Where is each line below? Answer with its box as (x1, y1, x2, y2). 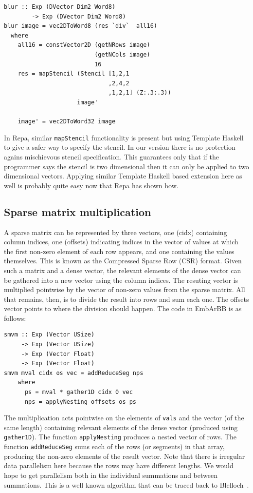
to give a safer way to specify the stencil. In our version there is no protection (4, 142, 235, 152)
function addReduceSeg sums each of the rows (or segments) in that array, (4, 441, 225, 452)
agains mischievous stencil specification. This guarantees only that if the (4, 151, 219, 161)
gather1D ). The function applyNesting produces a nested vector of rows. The (4, 432, 236, 442)
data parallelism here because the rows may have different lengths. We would (4, 460, 234, 471)
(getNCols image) (94, 51, 150, 58)
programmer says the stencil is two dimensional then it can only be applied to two (4, 161, 249, 171)
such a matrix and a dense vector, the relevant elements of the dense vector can (4, 265, 241, 275)
